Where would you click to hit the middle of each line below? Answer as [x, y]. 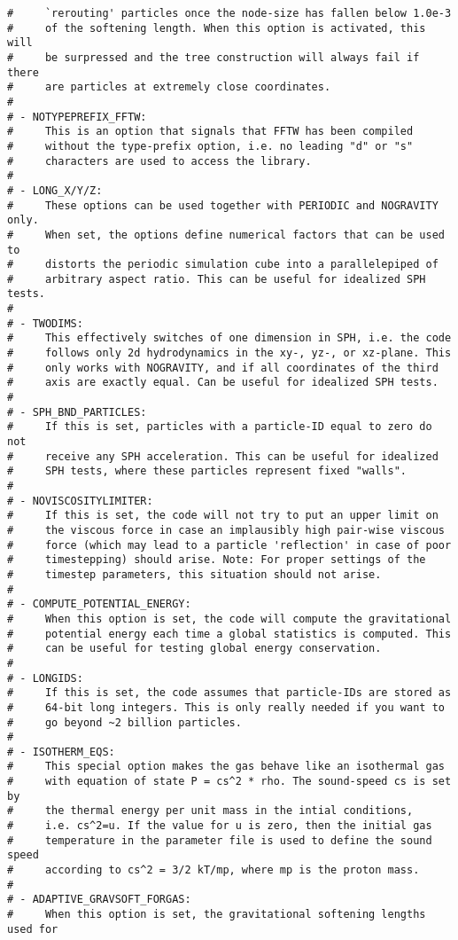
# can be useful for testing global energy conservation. [194, 649]
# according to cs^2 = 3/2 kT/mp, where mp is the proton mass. [213, 870]
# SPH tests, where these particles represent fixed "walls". [207, 471]
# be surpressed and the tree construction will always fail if [213, 57]
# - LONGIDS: [45, 678]
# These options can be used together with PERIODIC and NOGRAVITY [223, 205]
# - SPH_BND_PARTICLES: [77, 412]
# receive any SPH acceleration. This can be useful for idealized [223, 456]
